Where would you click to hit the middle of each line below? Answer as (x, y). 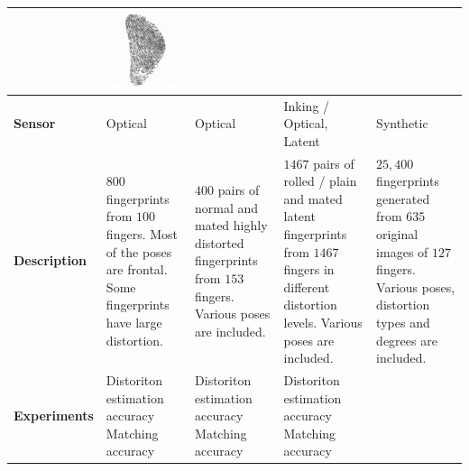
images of (402, 251)
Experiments (54, 416)
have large (134, 322)
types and (403, 322)
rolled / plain (320, 181)
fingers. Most (142, 233)
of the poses (139, 251)
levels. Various (323, 322)
